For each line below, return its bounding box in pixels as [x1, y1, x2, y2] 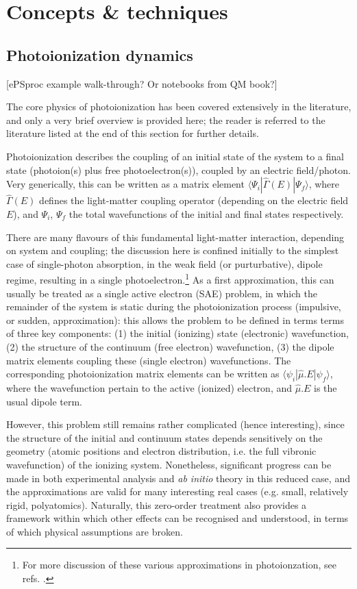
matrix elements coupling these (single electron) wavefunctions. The [6, 353, 291, 367]
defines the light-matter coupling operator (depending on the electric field [39, 193, 349, 208]
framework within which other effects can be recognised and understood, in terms [6, 511, 349, 525]
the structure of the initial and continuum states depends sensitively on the [6, 430, 323, 444]
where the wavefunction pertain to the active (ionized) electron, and [6, 380, 293, 394]
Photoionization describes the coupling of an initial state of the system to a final [6, 149, 344, 163]
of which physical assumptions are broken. [6, 524, 183, 538]
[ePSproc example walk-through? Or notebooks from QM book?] [6, 76, 278, 90]
